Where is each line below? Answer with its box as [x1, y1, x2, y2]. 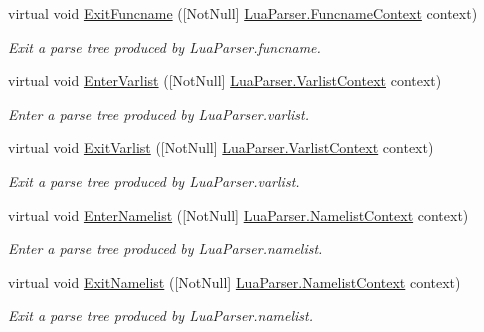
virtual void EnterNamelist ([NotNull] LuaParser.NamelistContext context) [8, 204, 469, 225]
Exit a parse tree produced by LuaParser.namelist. [8, 305, 313, 326]
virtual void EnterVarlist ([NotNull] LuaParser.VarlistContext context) [8, 70, 442, 91]
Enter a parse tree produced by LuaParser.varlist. [8, 103, 309, 124]
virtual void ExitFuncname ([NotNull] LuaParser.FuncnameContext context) [8, 3, 478, 23]
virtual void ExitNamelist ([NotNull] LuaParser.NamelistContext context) [8, 271, 461, 292]
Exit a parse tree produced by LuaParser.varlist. [8, 170, 300, 191]
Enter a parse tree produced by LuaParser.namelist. [8, 238, 323, 259]
